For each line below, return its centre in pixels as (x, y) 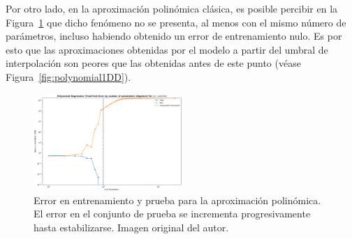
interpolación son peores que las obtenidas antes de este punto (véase (153, 63)
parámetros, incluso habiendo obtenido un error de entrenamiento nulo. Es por (174, 36)
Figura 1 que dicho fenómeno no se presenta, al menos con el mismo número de (176, 22)
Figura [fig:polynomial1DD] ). (68, 76)
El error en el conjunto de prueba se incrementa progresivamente (172, 214)
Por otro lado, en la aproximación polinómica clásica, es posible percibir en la (172, 8)
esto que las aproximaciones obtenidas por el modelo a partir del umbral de (167, 49)
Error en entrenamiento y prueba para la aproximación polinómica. (177, 200)
